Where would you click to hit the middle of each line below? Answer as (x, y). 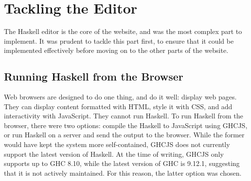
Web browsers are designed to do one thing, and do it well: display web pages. (120, 97)
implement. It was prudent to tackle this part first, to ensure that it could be (119, 41)
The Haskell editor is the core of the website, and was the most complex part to (123, 31)
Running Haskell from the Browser (94, 76)
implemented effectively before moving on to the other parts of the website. (116, 50)
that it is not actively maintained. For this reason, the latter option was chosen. (123, 173)
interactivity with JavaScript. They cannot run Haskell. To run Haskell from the (124, 116)
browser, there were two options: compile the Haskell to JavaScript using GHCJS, (126, 125)
